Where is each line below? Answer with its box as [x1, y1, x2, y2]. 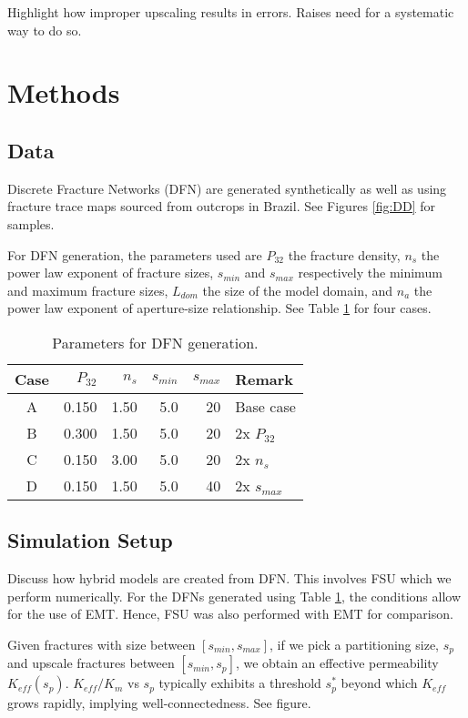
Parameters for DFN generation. [52, 331, 259, 353]
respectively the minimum [298, 263, 443, 282]
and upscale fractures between [7, 653, 175, 672]
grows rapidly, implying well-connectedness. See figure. [7, 693, 311, 713]
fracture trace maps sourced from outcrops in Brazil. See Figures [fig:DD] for [7, 197, 436, 216]
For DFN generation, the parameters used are [7, 245, 262, 264]
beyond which [341, 673, 418, 693]
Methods [7, 74, 120, 111]
